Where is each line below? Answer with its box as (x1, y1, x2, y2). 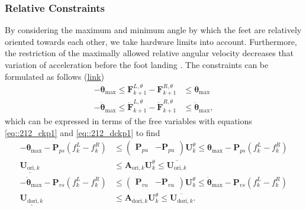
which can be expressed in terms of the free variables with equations (5, 115, 252, 127)
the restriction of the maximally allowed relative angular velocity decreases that (5, 47, 294, 59)
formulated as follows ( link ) (5, 70, 104, 82)
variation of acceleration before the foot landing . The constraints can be (5, 59, 269, 70)
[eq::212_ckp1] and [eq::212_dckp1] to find (5, 126, 160, 138)
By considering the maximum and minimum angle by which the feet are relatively (5, 24, 302, 36)
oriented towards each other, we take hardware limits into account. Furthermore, (5, 35, 297, 47)
